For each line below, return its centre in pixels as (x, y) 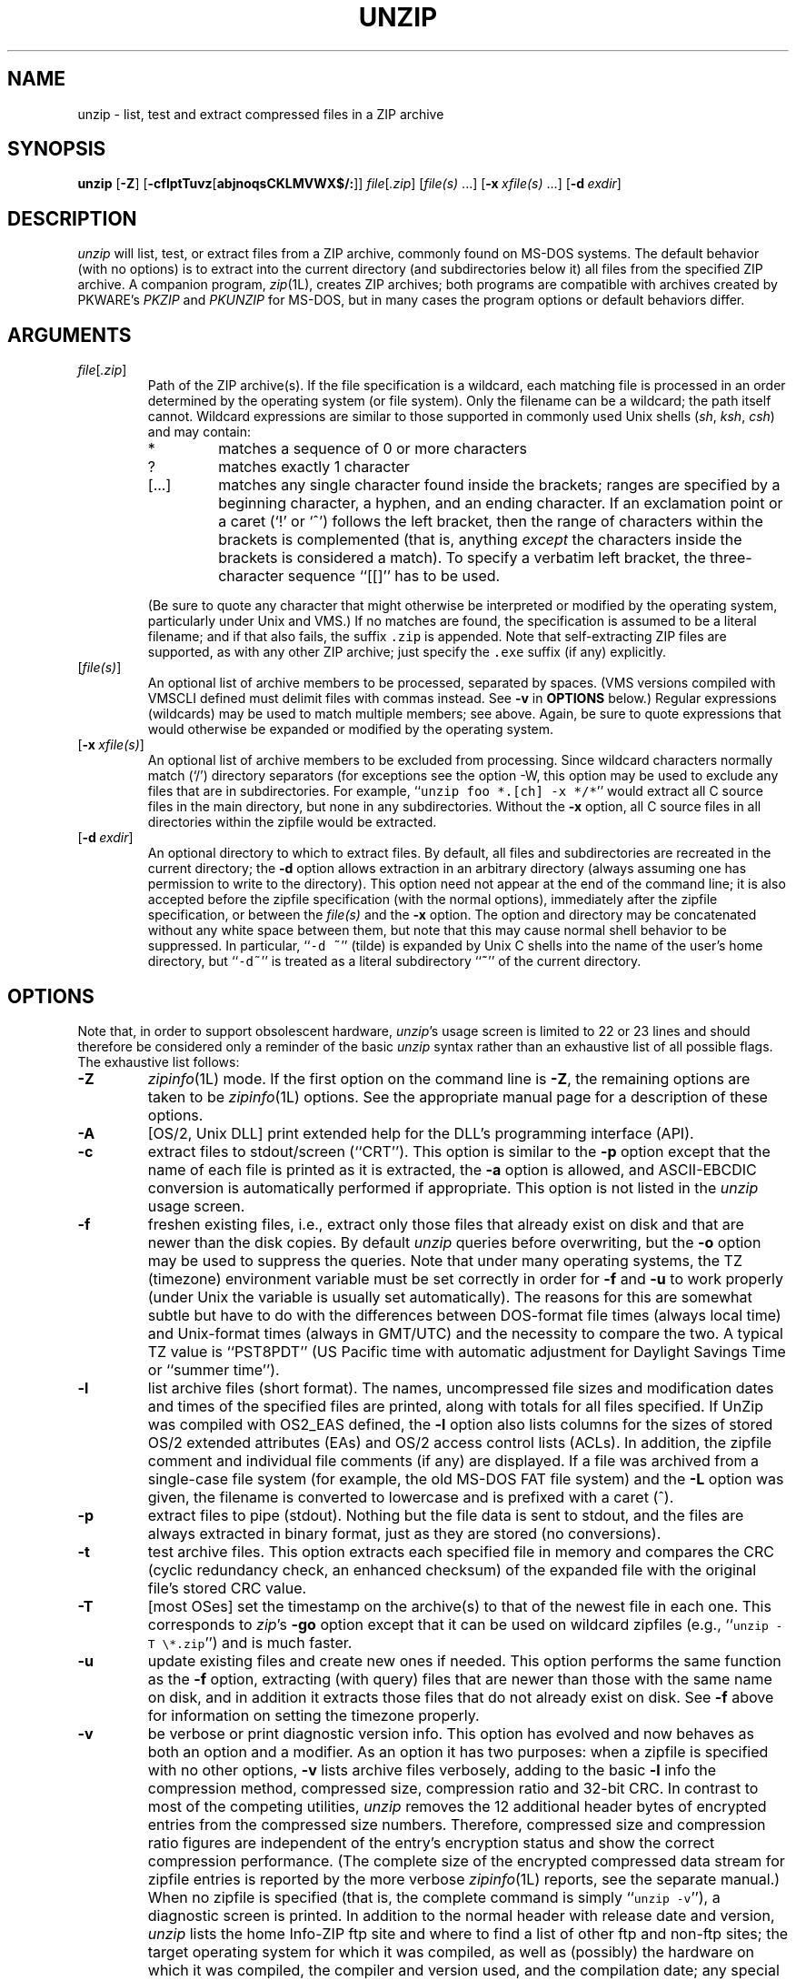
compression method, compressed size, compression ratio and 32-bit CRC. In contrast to (453, 1788)
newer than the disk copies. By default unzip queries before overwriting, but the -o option (454, 1242)
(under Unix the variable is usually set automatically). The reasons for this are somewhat (450, 1297)
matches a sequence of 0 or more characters (373, 449)
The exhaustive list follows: (159, 1061)
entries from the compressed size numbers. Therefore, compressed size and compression (457, 1824)
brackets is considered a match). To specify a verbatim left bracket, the (462, 558)
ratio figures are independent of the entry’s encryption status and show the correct (431, 1842)
